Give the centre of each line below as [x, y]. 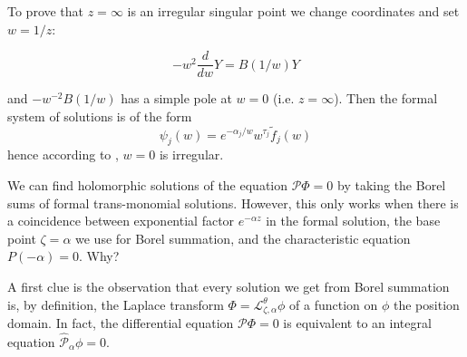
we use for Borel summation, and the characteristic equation [243, 238]
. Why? [99, 256]
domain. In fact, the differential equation [121, 323]
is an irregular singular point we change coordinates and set [293, 11]
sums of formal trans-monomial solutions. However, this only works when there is [233, 203]
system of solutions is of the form [100, 116]
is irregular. [191, 154]
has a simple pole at [176, 98]
